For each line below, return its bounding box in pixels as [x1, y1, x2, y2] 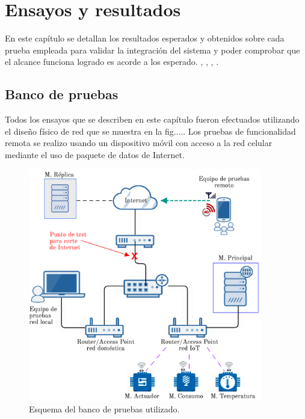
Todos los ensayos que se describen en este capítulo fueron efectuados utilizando [5, 113, 300, 126]
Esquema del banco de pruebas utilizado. [29, 403, 180, 415]
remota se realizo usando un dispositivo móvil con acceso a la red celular [5, 136, 273, 149]
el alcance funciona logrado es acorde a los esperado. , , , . [5, 55, 219, 68]
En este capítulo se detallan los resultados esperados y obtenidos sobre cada [5, 32, 285, 44]
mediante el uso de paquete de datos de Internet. [5, 148, 185, 161]
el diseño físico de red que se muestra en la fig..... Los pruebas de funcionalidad [5, 124, 296, 137]
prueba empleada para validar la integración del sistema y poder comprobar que [5, 43, 300, 56]
